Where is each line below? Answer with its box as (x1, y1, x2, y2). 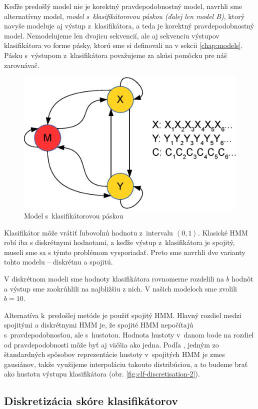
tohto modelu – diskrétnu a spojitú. (4, 256, 113, 267)
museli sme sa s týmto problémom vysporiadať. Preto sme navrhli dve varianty (4, 246, 245, 257)
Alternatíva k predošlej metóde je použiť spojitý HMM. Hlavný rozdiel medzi (4, 309, 241, 320)
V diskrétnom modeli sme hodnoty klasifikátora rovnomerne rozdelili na (4, 273, 224, 284)
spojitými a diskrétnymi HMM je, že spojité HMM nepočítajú (4, 319, 193, 330)
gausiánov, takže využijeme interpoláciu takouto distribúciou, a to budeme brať (4, 358, 248, 369)
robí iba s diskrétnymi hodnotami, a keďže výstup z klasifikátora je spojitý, (4, 237, 235, 247)
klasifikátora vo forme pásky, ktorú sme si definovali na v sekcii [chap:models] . (4, 40, 243, 50)
